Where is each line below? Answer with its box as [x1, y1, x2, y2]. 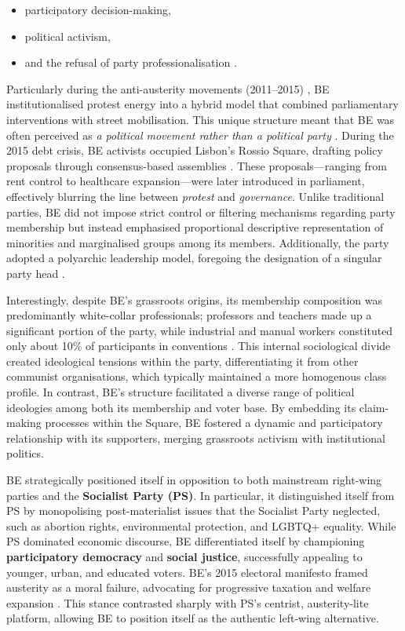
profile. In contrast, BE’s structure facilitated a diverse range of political [6, 384, 355, 400]
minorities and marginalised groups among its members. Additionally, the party [6, 234, 389, 250]
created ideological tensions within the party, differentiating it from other [6, 352, 359, 369]
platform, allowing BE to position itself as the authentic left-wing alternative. [6, 610, 379, 626]
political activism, [24, 27, 111, 44]
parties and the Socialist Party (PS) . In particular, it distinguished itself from [6, 487, 395, 503]
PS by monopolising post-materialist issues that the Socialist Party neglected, [6, 502, 381, 519]
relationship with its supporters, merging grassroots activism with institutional [6, 429, 385, 446]
